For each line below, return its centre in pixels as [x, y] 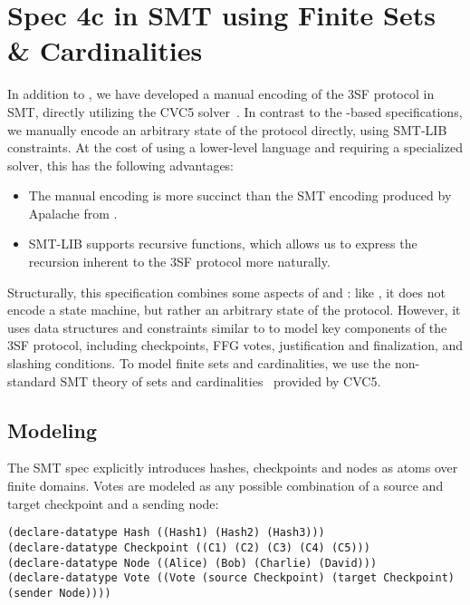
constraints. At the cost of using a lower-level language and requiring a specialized [235, 147]
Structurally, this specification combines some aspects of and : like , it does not [226, 292]
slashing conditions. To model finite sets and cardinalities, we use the [199, 363]
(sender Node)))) [59, 593]
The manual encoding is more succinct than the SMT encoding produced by [240, 195]
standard [32, 381]
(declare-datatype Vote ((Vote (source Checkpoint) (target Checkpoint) [231, 578]
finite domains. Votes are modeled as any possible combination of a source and [225, 486]
